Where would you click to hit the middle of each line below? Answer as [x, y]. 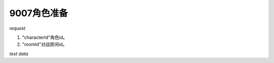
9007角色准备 [39, 13]
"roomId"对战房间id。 [45, 44]
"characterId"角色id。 [45, 37]
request [18, 28]
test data [19, 53]
